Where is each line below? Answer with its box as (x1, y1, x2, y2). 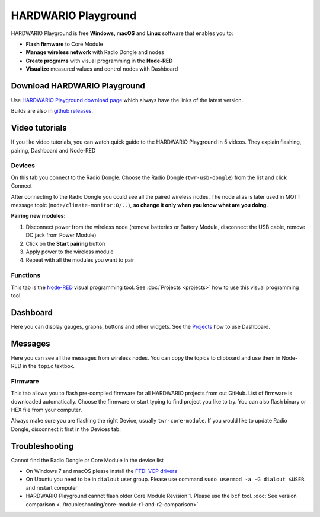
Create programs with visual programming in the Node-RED (25, 57, 173, 64)
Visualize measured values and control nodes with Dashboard (25, 65, 178, 72)
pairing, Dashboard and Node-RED (11, 147, 96, 154)
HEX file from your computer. (11, 407, 82, 414)
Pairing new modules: (11, 212, 66, 220)
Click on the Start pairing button (25, 240, 105, 247)
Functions (11, 271, 41, 280)
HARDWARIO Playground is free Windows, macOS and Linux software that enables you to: (11, 30, 233, 37)
